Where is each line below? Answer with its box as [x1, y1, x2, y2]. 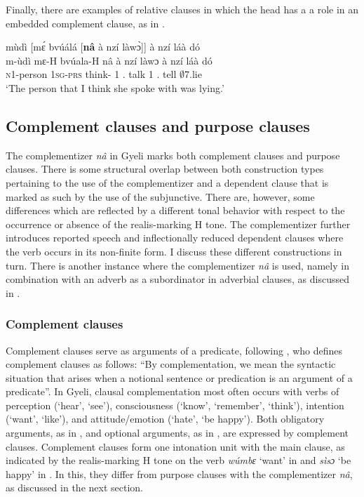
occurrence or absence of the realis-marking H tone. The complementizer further [6, 216, 351, 231]
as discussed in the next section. [6, 480, 143, 495]
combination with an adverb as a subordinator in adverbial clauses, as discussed [6, 272, 350, 286]
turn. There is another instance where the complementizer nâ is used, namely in [6, 258, 349, 272]
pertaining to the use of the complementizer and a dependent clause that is [6, 175, 329, 190]
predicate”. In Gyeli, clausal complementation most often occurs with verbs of [6, 384, 339, 399]
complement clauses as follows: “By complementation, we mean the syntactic [6, 357, 336, 371]
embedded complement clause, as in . [6, 15, 165, 30]
